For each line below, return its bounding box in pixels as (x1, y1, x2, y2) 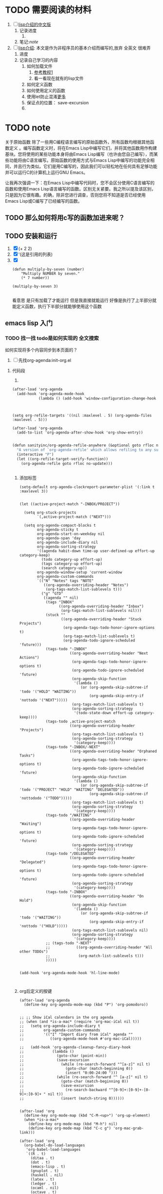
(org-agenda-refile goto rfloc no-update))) (21, 461, 113, 466)
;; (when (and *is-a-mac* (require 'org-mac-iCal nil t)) (19, 1019, 140, 1024)
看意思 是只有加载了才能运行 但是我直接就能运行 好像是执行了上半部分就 (12, 298, 157, 303)
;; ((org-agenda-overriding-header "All (45, 945, 153, 950)
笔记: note (19, 38, 38, 44)
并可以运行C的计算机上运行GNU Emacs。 (5, 169, 88, 175)
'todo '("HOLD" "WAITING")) (19, 689, 76, 694)
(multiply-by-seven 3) (12, 284, 58, 289)
